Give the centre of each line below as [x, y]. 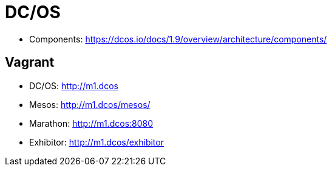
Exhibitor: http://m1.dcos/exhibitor [97, 142]
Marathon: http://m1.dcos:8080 [91, 123]
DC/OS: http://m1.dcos [74, 85]
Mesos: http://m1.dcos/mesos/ [90, 104]
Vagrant [30, 62]
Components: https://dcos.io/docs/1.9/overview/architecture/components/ [178, 39]
